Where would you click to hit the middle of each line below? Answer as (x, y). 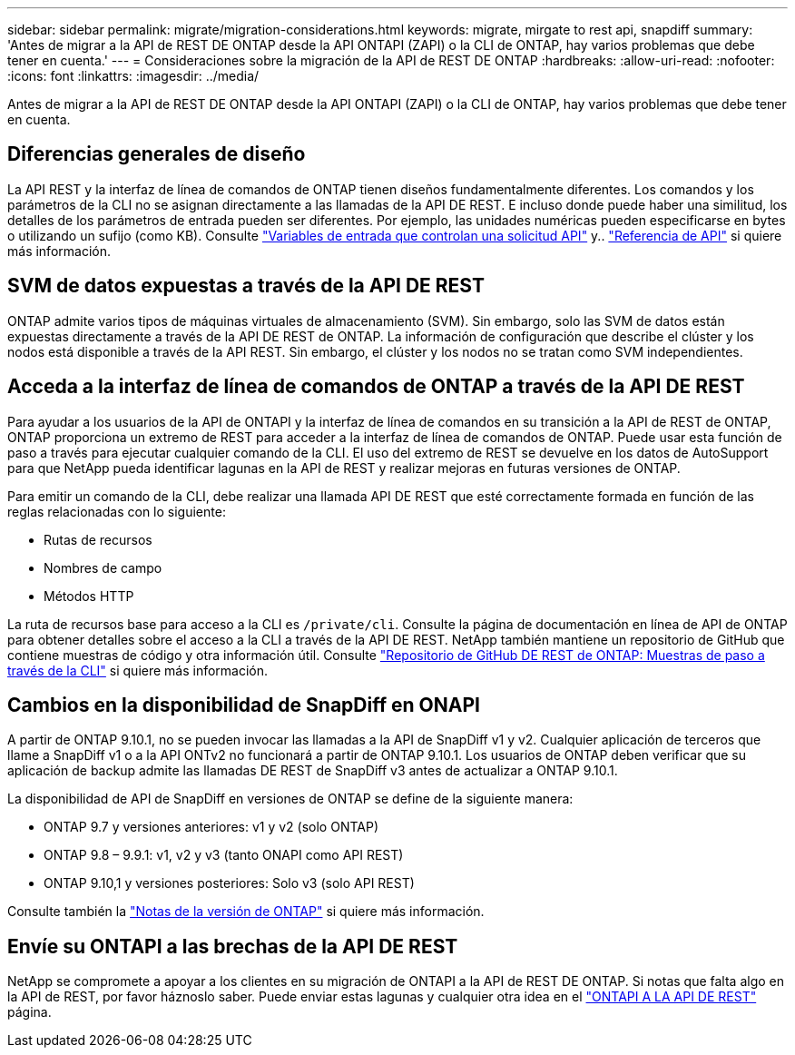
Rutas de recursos (98, 539)
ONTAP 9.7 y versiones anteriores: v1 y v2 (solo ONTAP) (211, 827)
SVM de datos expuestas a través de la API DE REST (246, 286)
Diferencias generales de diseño (157, 154)
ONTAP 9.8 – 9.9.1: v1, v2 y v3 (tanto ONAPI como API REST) (224, 855)
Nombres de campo (103, 567)
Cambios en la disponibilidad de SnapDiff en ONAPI (244, 705)
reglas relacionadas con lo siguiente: (117, 511)
